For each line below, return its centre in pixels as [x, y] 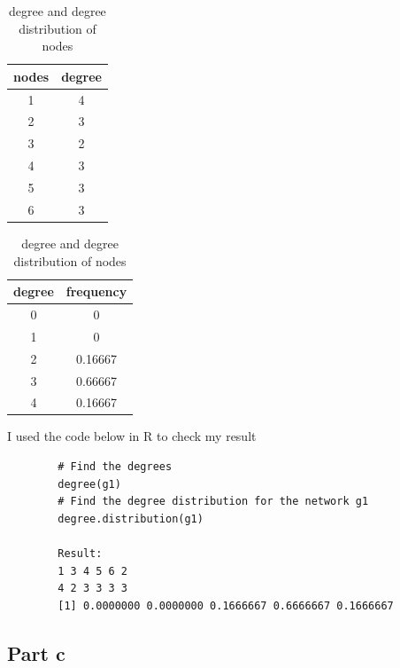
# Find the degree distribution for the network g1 [213, 502]
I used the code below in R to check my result [132, 436]
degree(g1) [89, 484]
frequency [96, 291]
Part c [36, 652]
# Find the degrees [115, 467]
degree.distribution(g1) [131, 519]
